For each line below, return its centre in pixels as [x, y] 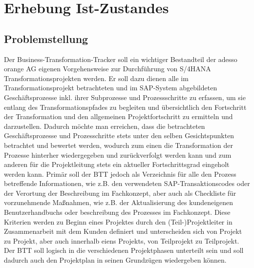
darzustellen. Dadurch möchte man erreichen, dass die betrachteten [105, 126]
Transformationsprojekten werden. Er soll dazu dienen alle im [96, 78]
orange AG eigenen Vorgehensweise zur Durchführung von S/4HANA [107, 69]
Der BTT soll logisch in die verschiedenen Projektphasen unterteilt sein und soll [124, 250]
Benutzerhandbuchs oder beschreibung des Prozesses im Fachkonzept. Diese [117, 212]
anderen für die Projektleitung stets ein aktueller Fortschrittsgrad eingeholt [117, 164]
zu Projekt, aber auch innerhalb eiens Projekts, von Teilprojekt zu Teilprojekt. [122, 240]
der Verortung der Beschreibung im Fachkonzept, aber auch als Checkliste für [120, 193]
